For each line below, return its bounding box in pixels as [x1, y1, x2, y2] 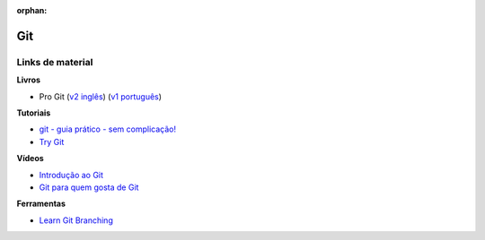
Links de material [16, 56, 93, 68]
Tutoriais [16, 107, 51, 118]
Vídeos [16, 153, 44, 164]
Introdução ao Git [39, 169, 103, 180]
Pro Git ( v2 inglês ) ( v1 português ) [39, 90, 162, 102]
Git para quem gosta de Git [39, 182, 139, 193]
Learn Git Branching [39, 215, 114, 226]
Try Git [39, 136, 65, 147]
